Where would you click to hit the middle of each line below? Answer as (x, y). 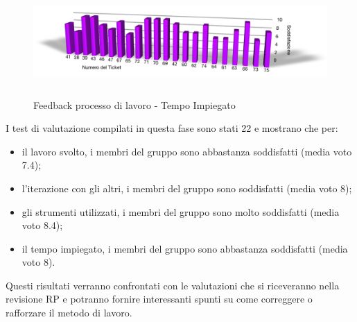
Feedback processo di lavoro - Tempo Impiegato (134, 104)
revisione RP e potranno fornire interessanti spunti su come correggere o (159, 299)
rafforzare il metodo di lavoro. (69, 313)
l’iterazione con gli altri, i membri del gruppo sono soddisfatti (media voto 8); (187, 188)
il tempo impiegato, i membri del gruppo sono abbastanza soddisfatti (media (185, 248)
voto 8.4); (42, 225)
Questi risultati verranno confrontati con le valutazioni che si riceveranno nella (173, 285)
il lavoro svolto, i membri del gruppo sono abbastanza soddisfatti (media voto (187, 151)
